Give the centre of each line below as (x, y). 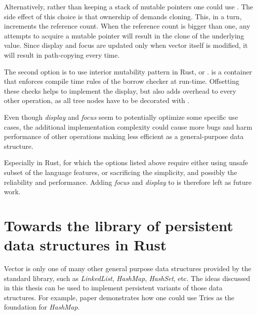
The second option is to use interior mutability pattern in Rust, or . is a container (128, 71)
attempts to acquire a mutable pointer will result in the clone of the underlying (124, 35)
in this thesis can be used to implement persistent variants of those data (113, 288)
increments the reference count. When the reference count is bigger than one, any (127, 26)
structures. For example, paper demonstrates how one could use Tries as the (119, 297)
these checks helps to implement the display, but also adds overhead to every (120, 90)
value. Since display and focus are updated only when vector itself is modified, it (126, 45)
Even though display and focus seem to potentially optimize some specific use (121, 117)
